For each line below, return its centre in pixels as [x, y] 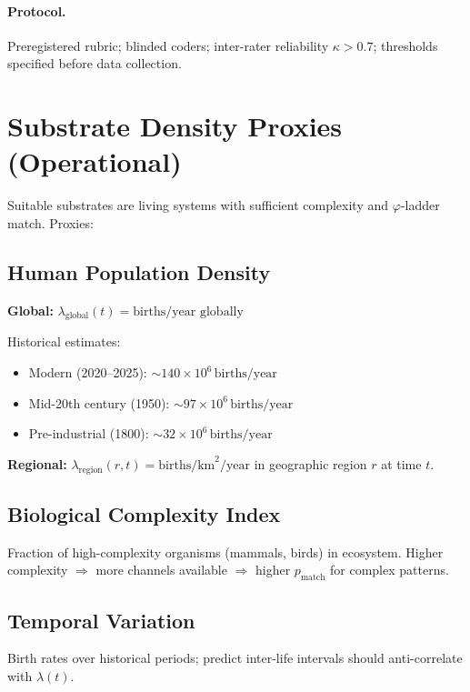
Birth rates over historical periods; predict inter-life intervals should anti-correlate [235, 658]
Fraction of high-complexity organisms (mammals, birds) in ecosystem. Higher [225, 552]
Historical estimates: [64, 341]
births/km [187, 465]
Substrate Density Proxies [175, 126]
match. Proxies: [50, 222]
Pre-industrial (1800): [89, 433]
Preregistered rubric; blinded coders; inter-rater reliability [168, 45]
